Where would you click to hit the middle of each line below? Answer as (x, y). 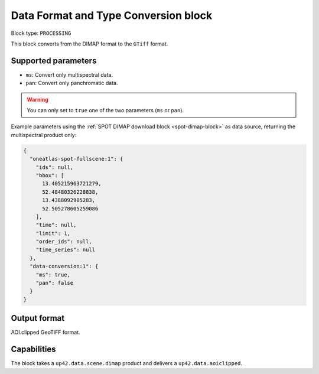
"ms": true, (53, 274)
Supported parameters (54, 61)
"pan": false (55, 283)
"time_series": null (66, 250)
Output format (38, 318)
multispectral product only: (44, 135)
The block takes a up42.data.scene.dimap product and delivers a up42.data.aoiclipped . (126, 363)
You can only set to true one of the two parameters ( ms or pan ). (105, 110)
